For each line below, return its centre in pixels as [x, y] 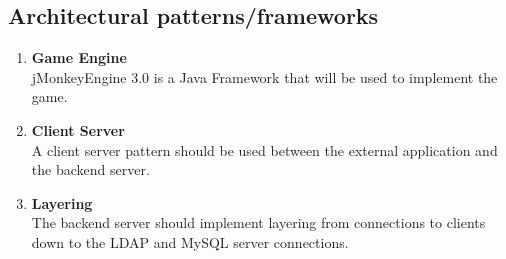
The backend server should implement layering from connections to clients [258, 222]
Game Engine [79, 57]
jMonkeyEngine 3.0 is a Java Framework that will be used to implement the [264, 76]
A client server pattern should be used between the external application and [264, 149]
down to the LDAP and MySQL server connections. [190, 241]
